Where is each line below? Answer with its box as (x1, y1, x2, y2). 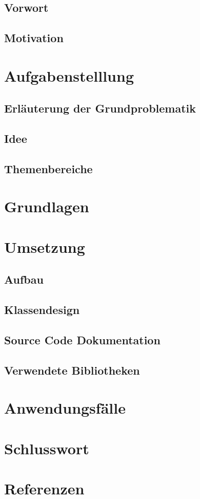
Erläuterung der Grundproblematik (4, 100, 196, 116)
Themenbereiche (4, 160, 93, 176)
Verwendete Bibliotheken (4, 362, 140, 378)
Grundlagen (4, 196, 89, 217)
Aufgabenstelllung (4, 65, 134, 86)
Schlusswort (4, 437, 89, 458)
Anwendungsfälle (4, 397, 126, 418)
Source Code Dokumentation (4, 331, 161, 347)
